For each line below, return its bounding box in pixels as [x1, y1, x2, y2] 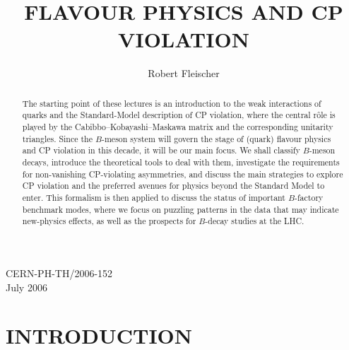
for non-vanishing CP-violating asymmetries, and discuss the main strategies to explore [22, 168, 343, 180]
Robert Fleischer [148, 66, 220, 81]
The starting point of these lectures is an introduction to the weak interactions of [22, 97, 321, 109]
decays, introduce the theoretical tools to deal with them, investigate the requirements [22, 156, 340, 168]
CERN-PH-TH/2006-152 [6, 265, 113, 280]
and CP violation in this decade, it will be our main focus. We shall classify [22, 144, 300, 156]
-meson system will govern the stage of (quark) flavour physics [101, 132, 331, 144]
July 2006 [6, 279, 47, 294]
